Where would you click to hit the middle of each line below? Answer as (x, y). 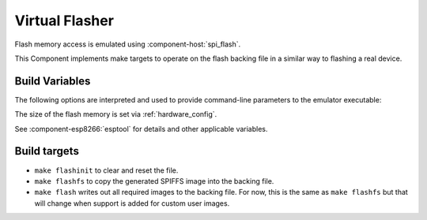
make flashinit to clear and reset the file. (106, 170)
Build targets (47, 151)
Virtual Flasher (64, 21)
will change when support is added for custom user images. (132, 203)
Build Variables (53, 81)
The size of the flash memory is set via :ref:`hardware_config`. (116, 114)
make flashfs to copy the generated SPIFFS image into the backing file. (154, 181)
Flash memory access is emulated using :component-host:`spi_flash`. (128, 44)
